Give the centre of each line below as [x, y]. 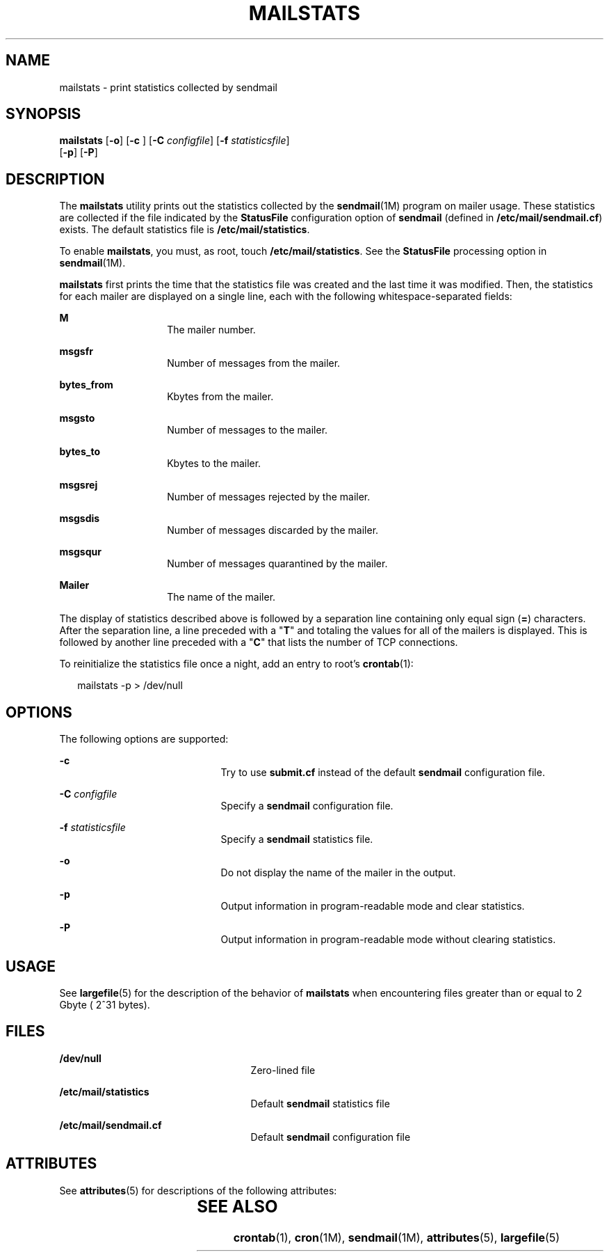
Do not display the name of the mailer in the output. [338, 873]
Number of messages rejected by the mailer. [269, 497]
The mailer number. [211, 330]
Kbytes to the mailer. [214, 464]
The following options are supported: [144, 739]
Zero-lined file [283, 1070]
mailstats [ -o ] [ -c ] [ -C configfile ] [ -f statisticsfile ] [174, 141]
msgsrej [79, 485]
